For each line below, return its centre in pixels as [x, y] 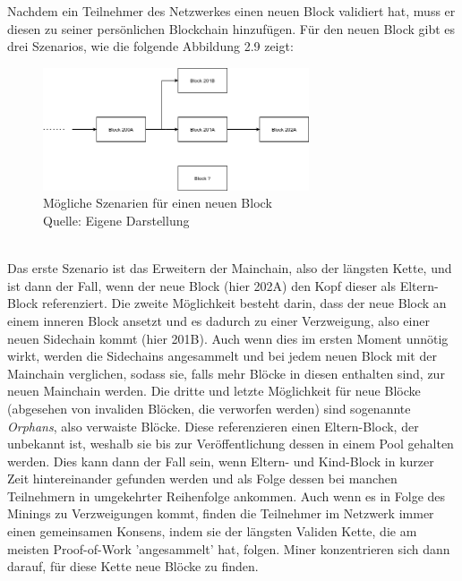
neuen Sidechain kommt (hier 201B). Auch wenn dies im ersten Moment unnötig [228, 338]
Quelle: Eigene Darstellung [116, 220]
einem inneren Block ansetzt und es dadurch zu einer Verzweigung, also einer [218, 320]
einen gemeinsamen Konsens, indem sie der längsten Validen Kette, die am [212, 531]
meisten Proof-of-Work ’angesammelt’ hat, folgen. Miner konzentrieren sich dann [229, 548]
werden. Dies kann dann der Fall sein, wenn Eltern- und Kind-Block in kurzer [221, 461]
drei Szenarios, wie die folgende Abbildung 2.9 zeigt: [150, 46]
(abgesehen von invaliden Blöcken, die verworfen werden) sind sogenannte [209, 408]
